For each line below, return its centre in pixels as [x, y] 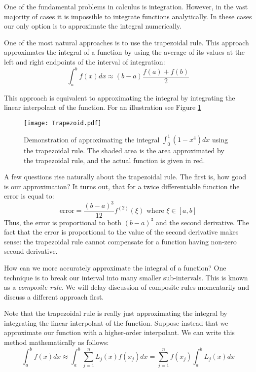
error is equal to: [29, 196]
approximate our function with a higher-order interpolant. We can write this [119, 332]
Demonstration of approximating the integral [92, 139]
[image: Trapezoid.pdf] [63, 123]
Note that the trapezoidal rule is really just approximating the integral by [116, 313]
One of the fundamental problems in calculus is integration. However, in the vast [126, 6]
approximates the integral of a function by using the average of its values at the [125, 52]
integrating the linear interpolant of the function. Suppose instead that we [116, 322]
